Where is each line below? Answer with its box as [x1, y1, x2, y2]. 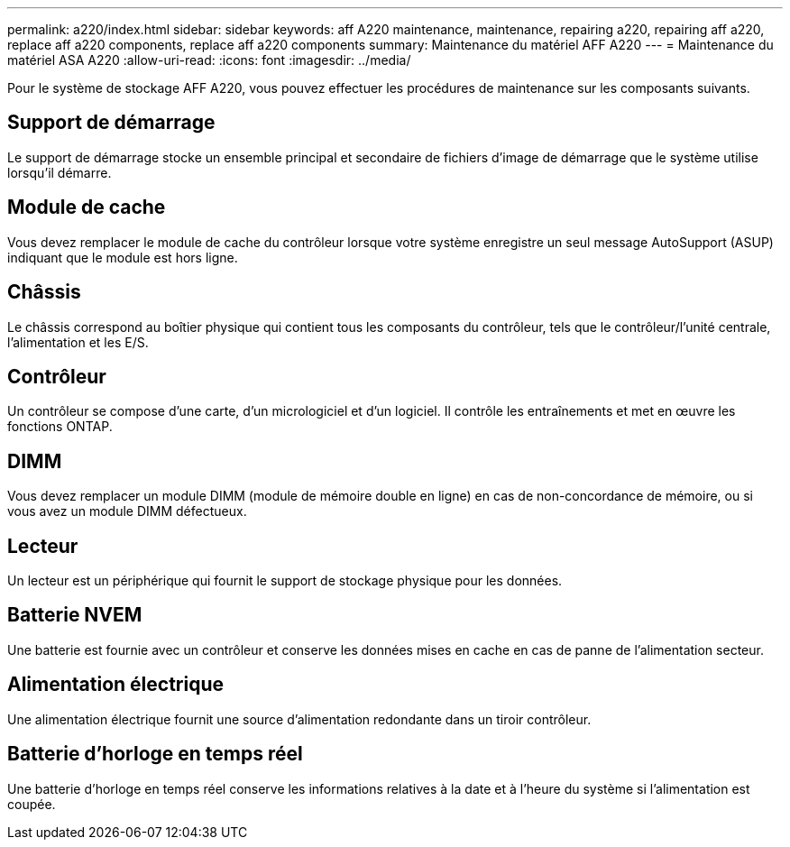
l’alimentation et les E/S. [7, 334, 149, 350]
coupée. [7, 796, 56, 812]
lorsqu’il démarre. [7, 164, 112, 180]
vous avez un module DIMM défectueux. [7, 503, 247, 520]
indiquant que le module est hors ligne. [7, 249, 238, 265]
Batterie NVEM [7, 603, 142, 627]
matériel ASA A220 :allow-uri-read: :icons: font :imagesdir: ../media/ [7, 52, 411, 68]
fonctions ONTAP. [7, 419, 113, 435]
